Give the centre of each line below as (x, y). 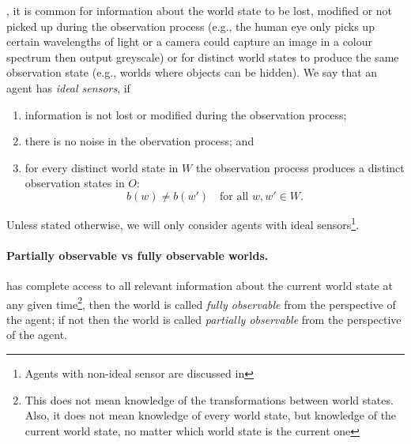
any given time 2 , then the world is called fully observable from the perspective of (201, 303)
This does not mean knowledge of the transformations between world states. (209, 399)
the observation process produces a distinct (300, 167)
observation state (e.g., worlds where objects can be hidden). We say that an (192, 72)
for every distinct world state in (102, 167)
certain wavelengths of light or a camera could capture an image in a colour (190, 41)
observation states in (75, 183)
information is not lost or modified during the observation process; (186, 114)
